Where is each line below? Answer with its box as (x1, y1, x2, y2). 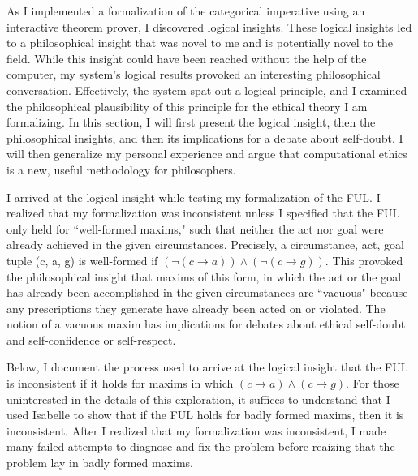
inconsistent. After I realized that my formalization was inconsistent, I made (6, 422, 386, 439)
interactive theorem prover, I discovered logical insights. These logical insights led (6, 18, 412, 35)
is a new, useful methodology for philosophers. (6, 161, 236, 178)
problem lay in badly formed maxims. (6, 454, 194, 471)
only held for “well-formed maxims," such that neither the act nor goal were (6, 220, 384, 237)
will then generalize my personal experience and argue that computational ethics (6, 145, 407, 162)
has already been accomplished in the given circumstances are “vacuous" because (6, 284, 408, 301)
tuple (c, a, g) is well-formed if (6, 251, 158, 268)
